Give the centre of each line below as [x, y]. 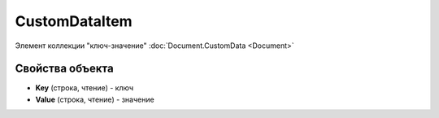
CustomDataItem [74, 21]
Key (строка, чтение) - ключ [85, 88]
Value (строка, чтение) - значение [95, 99]
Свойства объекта [64, 69]
